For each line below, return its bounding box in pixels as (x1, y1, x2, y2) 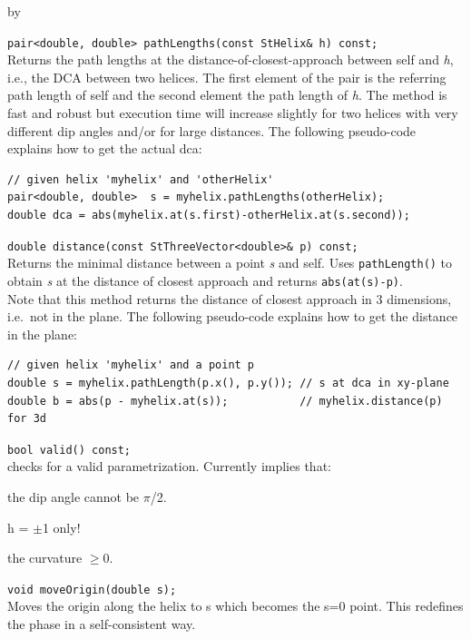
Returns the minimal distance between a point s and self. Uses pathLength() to (7, 253, 453, 272)
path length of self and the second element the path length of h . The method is (7, 85, 447, 104)
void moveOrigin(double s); (7, 583, 177, 596)
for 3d (7, 412, 46, 426)
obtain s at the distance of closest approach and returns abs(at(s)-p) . (7, 270, 403, 290)
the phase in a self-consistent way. (7, 614, 196, 633)
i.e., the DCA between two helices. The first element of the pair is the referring (7, 67, 446, 86)
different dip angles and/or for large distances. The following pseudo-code (7, 121, 417, 140)
